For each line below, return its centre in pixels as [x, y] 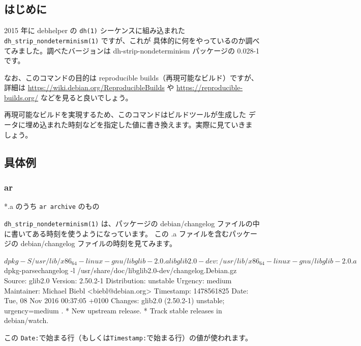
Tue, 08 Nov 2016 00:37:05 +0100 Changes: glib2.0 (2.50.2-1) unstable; [114, 300]
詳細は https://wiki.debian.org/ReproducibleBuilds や [89, 87]
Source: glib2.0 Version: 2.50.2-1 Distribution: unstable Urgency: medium [118, 280]
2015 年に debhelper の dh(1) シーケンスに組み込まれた [95, 30]
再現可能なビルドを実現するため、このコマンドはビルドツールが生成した [125, 114]
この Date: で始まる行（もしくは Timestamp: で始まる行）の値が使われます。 [128, 337]
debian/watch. [26, 320]
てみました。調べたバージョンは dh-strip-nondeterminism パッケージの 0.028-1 [132, 50]
